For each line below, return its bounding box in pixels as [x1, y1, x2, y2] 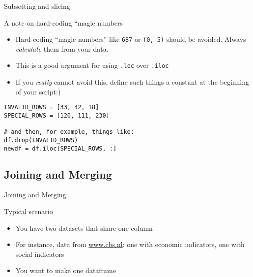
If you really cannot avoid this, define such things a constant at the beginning [15, 77, 250, 87]
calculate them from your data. [15, 43, 109, 54]
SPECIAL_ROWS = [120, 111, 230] [4, 112, 110, 119]
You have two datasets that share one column [15, 222, 153, 233]
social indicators [15, 248, 64, 259]
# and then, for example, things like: [4, 128, 134, 136]
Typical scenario [4, 206, 53, 216]
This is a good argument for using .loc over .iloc [15, 60, 169, 70]
